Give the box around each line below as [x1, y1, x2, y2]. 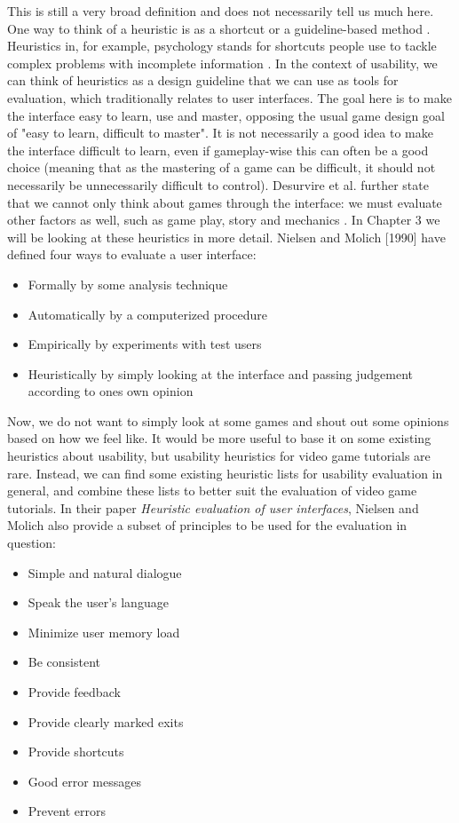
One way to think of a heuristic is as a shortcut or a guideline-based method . [7, 19, 431, 37]
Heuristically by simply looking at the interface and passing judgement [28, 364, 414, 383]
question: [7, 534, 56, 552]
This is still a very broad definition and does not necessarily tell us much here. [7, 2, 434, 20]
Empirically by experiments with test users [28, 335, 262, 353]
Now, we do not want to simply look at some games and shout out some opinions [7, 411, 449, 430]
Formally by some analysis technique [28, 274, 228, 293]
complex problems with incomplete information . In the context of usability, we [7, 53, 438, 72]
